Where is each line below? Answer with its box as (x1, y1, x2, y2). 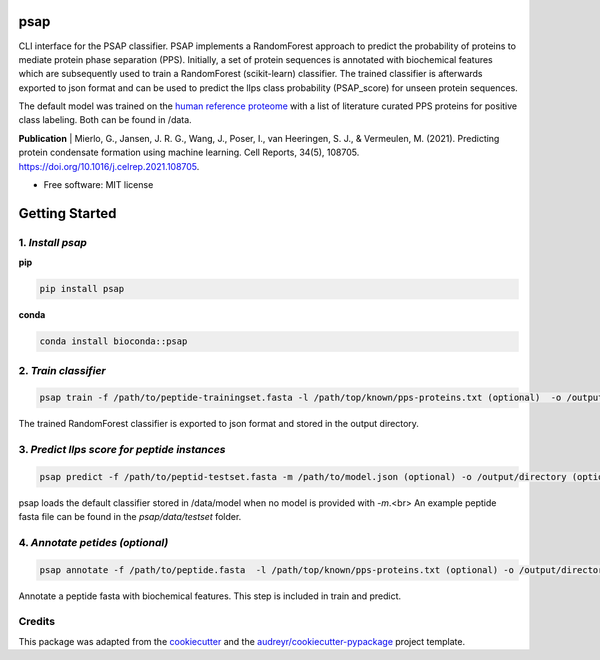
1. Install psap (18, 235, 87, 249)
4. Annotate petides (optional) (18, 535, 169, 549)
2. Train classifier (18, 363, 106, 377)
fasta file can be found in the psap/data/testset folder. (18, 511, 242, 523)
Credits (18, 615, 55, 629)
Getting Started (18, 205, 117, 222)
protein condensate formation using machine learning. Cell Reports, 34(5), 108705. (18, 146, 360, 159)
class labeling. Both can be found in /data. (18, 114, 192, 126)
